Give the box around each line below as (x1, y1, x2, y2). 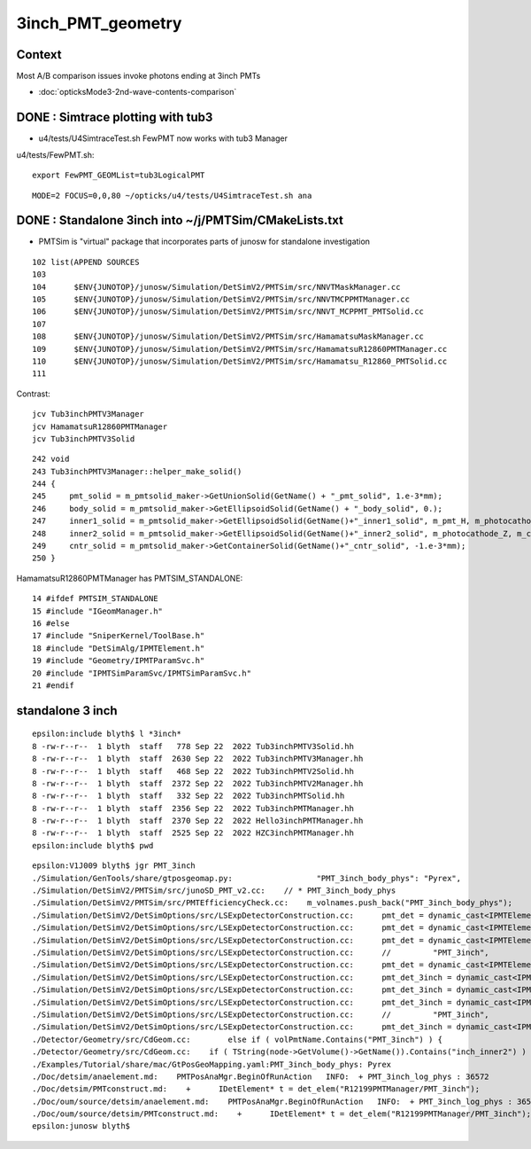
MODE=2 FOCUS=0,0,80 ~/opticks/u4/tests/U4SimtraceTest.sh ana (32, 191, 312, 200)
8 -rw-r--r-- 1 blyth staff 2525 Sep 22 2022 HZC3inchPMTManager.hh (32, 828, 354, 838)
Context (16, 47, 62, 62)
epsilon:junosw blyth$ (32, 1122, 131, 1131)
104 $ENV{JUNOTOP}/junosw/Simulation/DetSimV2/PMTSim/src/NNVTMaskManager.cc (32, 282, 401, 292)
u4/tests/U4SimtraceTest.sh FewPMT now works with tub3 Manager (38, 133, 288, 144)
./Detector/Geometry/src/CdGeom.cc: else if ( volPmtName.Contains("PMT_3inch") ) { (32, 1034, 442, 1044)
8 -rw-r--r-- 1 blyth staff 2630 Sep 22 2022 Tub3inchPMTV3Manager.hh (32, 754, 364, 764)
